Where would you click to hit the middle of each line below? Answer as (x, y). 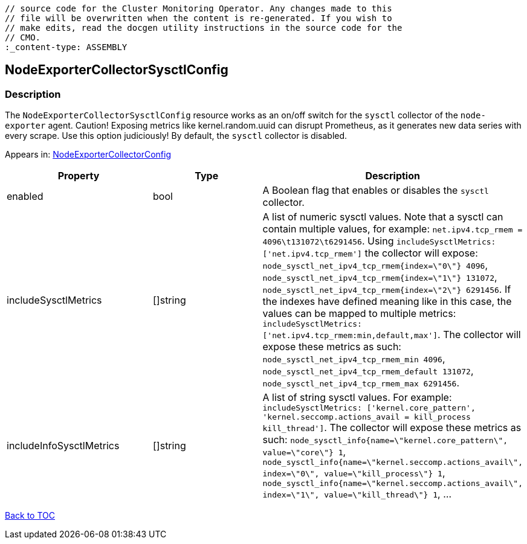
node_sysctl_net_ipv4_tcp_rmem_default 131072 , (368, 371)
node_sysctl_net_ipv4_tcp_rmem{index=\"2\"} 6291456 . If (387, 290)
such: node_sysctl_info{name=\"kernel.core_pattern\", (385, 440)
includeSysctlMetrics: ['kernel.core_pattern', (369, 408)
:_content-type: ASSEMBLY (66, 47)
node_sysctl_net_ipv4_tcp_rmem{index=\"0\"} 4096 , (375, 265)
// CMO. (23, 37)
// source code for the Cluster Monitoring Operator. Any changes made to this (199, 8)
